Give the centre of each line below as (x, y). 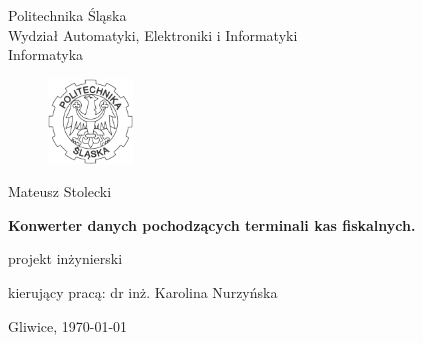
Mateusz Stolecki (60, 191)
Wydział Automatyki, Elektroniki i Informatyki (153, 34)
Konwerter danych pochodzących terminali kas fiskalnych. (212, 224)
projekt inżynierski (65, 258)
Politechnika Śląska (67, 15)
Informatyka (46, 54)
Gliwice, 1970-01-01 (68, 325)
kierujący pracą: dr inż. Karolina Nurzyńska (143, 291)
